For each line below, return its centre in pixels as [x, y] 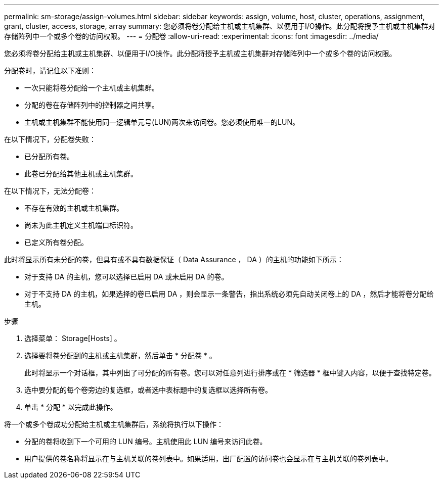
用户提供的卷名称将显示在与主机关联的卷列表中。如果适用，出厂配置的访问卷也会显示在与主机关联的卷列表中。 [208, 458]
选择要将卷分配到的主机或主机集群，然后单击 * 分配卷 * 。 [120, 355]
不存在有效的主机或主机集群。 [74, 208]
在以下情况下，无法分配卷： [50, 191]
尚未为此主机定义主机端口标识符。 [81, 225]
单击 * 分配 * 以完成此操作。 [71, 407]
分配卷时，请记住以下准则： [50, 70]
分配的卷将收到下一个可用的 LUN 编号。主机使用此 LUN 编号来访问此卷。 [146, 441]
